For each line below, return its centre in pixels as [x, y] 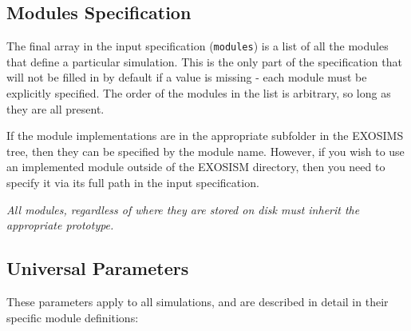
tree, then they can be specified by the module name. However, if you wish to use [205, 151]
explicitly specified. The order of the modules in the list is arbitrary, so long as [199, 93]
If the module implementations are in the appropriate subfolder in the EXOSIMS [205, 136]
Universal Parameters [98, 268]
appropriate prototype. [60, 225]
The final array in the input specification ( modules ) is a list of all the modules [198, 46]
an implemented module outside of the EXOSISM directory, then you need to [196, 167]
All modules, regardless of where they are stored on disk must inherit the [183, 209]
